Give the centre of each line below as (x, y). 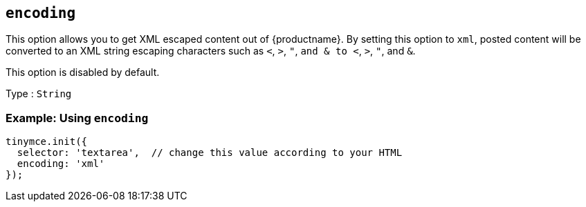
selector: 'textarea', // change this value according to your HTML (210, 153)
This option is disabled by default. (83, 72)
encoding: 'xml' (61, 164)
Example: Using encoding (77, 118)
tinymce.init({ (47, 142)
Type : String (39, 94)
